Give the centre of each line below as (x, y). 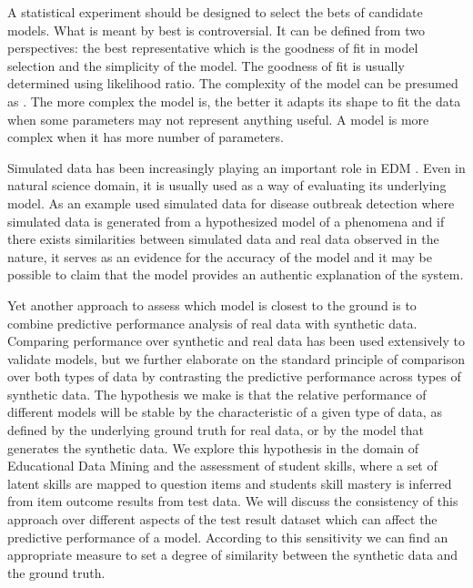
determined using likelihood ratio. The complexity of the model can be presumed (233, 83)
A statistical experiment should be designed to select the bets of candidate (215, 12)
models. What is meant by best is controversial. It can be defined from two (216, 30)
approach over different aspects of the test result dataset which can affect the (222, 519)
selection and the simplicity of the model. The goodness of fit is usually (206, 65)
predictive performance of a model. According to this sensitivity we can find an (228, 537)
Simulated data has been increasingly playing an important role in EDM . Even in (236, 167)
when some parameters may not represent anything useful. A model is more (218, 119)
